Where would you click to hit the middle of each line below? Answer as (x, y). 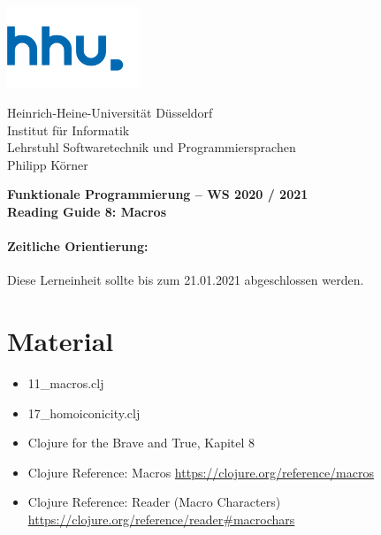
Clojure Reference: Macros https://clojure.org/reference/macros (201, 472)
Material (61, 341)
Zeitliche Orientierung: (78, 246)
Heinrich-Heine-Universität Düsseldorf (110, 112)
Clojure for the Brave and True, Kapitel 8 (141, 443)
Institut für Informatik (69, 130)
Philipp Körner (48, 164)
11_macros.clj (66, 382)
